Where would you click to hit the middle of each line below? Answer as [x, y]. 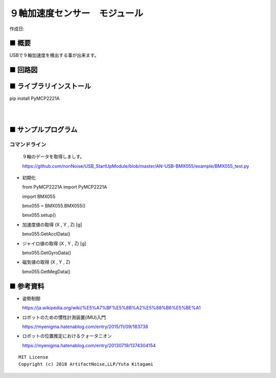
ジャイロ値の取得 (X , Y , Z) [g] [54, 243]
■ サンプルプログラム [43, 130]
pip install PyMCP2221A [34, 98]
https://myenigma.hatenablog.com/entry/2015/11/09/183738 [85, 326]
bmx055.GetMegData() [47, 272]
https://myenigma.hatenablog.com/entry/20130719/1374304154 [89, 345]
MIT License [33, 357]
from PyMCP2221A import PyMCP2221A [65, 187]
